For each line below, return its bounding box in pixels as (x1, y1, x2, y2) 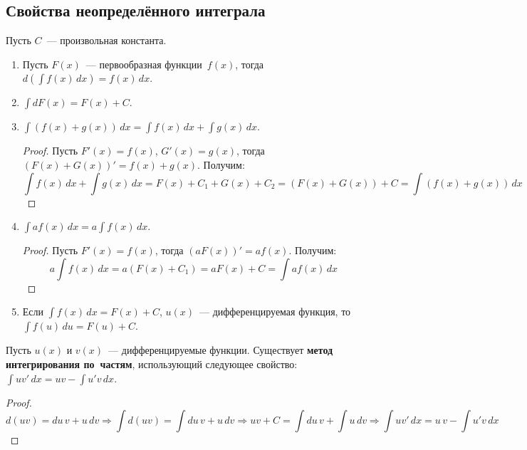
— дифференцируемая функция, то (199, 304, 351, 319)
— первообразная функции (85, 56, 202, 71)
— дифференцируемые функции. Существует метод (108, 342, 333, 357)
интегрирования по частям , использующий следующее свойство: (6, 356, 298, 371)
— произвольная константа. (46, 33, 167, 48)
